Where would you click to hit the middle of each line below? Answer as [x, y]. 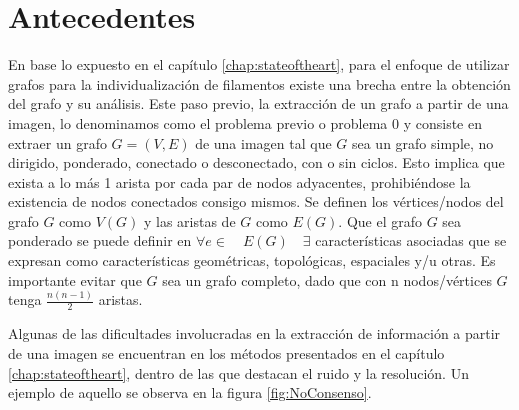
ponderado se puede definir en [100, 240]
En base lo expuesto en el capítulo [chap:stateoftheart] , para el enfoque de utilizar [259, 64]
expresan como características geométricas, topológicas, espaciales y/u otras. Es [252, 260]
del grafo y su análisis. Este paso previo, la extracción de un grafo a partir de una [258, 103]
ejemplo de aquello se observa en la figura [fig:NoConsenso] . [190, 392]
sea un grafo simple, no [422, 142]
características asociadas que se [411, 240]
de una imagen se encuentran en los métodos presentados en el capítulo [226, 352]
